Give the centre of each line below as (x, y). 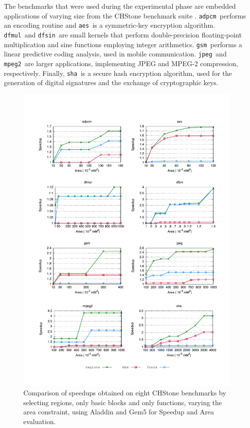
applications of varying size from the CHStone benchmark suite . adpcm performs (125, 15)
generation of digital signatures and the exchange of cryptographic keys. (111, 82)
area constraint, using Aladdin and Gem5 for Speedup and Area (119, 412)
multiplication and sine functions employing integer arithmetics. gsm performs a (123, 44)
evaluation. (40, 421)
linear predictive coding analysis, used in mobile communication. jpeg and (115, 54)
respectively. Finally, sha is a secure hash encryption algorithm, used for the (118, 73)
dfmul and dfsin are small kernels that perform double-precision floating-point (123, 34)
